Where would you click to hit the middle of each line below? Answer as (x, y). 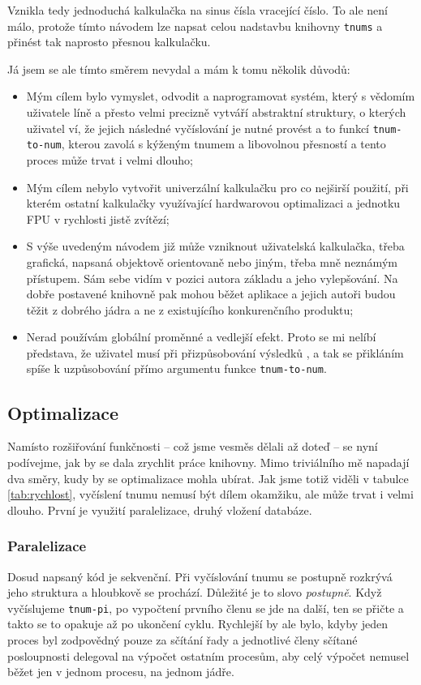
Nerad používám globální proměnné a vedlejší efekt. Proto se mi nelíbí (201, 337)
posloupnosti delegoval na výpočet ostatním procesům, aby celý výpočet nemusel (208, 655)
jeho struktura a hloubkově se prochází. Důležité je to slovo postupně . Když (195, 592)
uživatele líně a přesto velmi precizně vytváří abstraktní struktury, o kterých (216, 112)
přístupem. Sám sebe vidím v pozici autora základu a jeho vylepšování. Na (212, 278)
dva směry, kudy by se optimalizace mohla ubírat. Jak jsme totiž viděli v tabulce (208, 478)
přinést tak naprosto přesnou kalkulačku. (109, 42)
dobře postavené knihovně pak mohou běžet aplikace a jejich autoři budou (211, 294)
